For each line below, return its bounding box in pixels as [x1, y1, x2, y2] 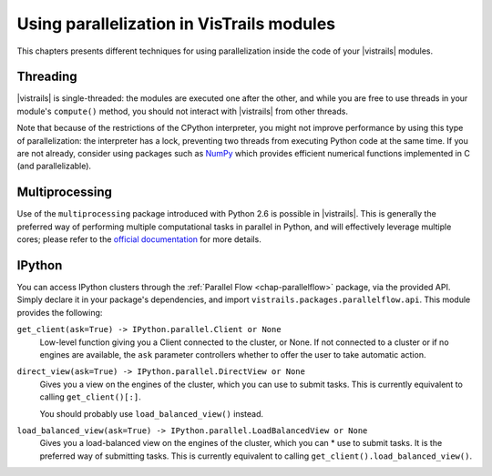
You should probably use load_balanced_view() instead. [39, 408, 264, 419]
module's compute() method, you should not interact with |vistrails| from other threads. [16, 106, 348, 116]
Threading [16, 69, 77, 85]
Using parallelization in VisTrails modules [16, 14, 336, 34]
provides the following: [16, 307, 103, 318]
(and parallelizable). [16, 160, 91, 172]
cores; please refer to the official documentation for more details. [16, 234, 261, 245]
